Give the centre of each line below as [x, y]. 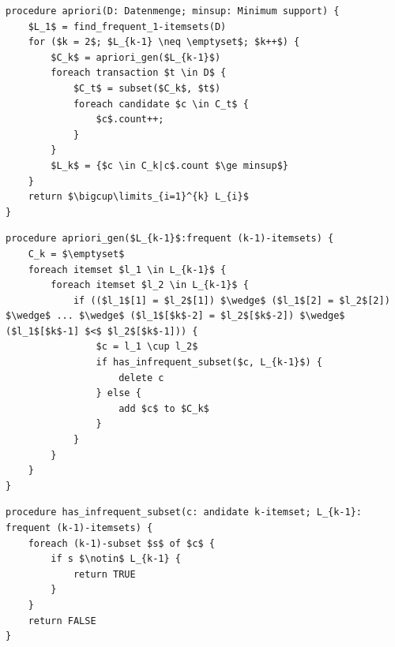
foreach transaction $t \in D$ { [139, 73]
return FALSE [62, 621]
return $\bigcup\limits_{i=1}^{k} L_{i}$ [138, 197]
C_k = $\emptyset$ [76, 254]
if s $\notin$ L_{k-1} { [116, 559]
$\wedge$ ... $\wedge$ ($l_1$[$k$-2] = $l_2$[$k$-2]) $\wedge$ [175, 316]
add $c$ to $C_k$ [164, 408]
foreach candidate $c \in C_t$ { [161, 104]
